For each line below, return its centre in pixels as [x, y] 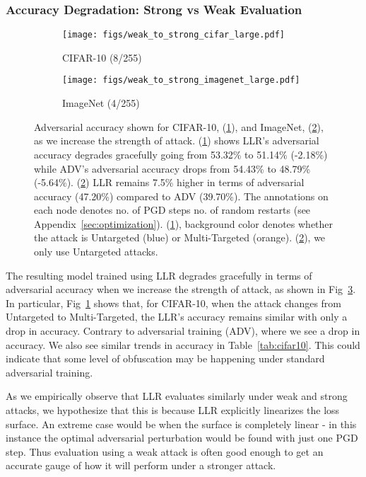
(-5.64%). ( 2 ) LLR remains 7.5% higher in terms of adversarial [169, 182]
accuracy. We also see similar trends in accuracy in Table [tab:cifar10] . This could [183, 344]
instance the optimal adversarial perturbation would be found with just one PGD [182, 438]
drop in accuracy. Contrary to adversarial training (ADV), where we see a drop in [183, 331]
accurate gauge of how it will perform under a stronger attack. [141, 465]
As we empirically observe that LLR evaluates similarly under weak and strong [177, 396]
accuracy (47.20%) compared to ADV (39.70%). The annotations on [181, 196]
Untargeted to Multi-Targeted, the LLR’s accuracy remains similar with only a [177, 317]
